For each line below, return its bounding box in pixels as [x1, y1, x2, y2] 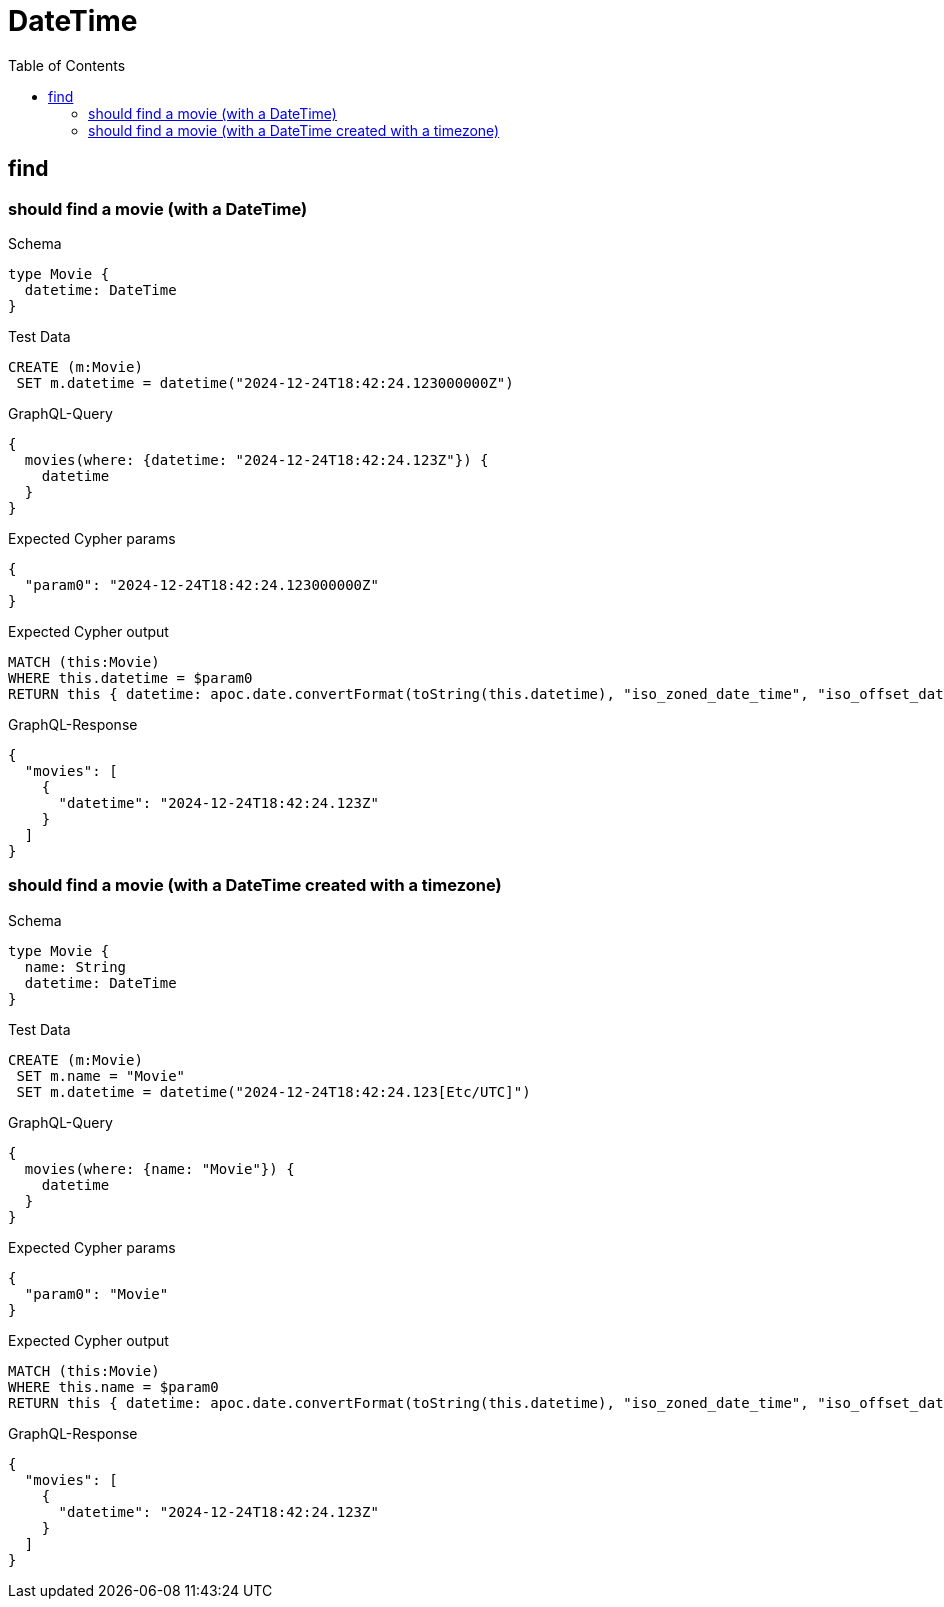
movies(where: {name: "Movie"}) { [24, 1160, 295, 1177]
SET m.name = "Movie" [16, 1067, 186, 1084]
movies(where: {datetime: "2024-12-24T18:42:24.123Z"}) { [24, 451, 489, 468]
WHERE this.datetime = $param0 [8, 669, 253, 686]
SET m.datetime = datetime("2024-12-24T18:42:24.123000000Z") [16, 374, 514, 391]
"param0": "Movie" [24, 1285, 169, 1302]
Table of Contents [8, 56, 126, 74]
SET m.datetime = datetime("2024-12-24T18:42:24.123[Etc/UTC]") [16, 1083, 531, 1100]
